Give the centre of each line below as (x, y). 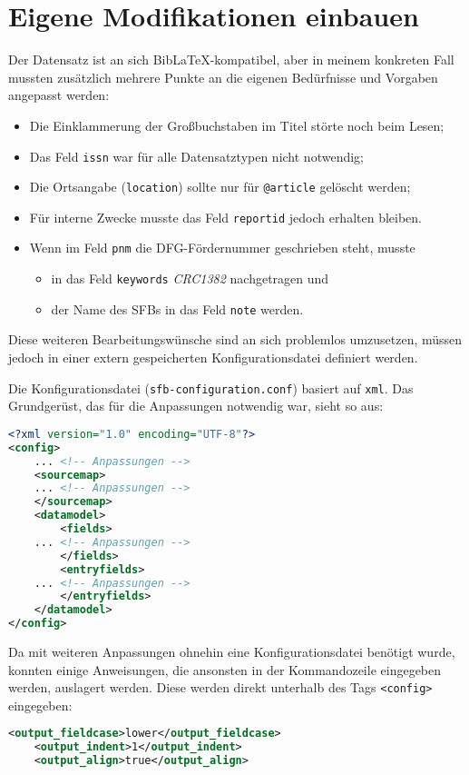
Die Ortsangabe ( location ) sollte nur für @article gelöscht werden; (220, 187)
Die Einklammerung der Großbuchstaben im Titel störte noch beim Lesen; (237, 125)
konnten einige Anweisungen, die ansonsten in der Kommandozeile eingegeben (225, 669)
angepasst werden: (59, 95)
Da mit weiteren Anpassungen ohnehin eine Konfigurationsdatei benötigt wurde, (232, 651)
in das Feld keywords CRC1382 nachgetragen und (190, 278)
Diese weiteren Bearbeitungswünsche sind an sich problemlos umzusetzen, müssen (235, 339)
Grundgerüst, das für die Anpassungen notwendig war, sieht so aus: (196, 406)
